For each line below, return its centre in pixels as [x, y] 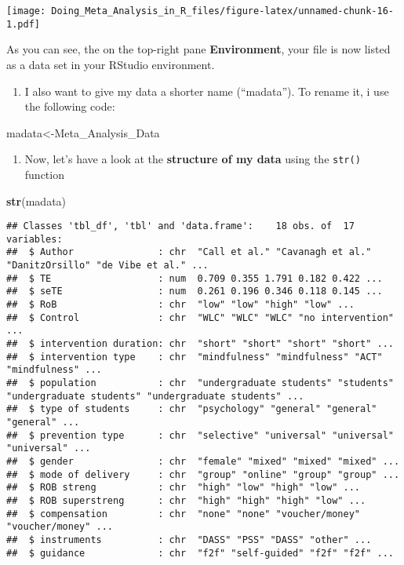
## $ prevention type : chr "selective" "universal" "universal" [200, 435]
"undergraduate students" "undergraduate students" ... [155, 396]
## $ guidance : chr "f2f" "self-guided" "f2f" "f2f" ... [200, 553]
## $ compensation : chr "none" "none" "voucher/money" [184, 514]
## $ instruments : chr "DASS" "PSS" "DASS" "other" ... [189, 539]
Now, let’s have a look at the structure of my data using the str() [193, 159]
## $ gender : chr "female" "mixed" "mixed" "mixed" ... [203, 461]
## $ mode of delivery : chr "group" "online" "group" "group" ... [203, 474]
